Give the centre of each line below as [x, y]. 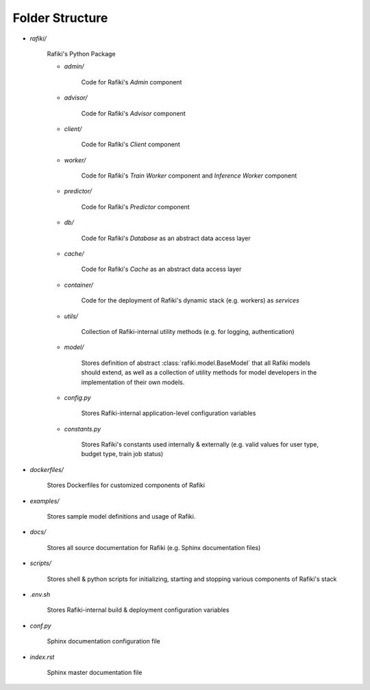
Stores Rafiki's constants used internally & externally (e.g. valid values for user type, [200, 444]
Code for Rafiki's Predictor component [135, 206]
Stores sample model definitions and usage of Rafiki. [121, 516]
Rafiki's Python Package [81, 53]
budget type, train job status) [122, 454]
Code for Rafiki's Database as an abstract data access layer [166, 238]
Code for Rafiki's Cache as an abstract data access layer [161, 269]
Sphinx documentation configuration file [104, 641]
